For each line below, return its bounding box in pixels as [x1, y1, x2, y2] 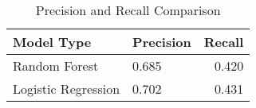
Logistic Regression [13, 79, 120, 98]
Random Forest [13, 56, 99, 75]
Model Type [13, 33, 92, 51]
